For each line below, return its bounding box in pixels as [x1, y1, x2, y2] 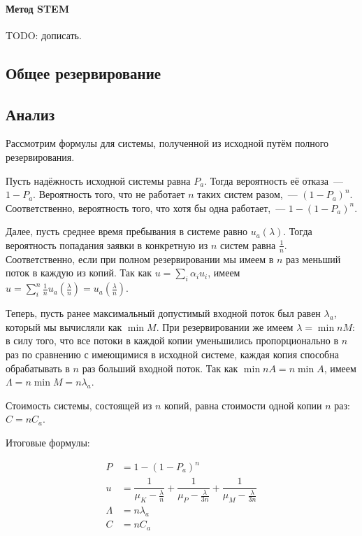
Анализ [6, 103, 55, 125]
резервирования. [6, 149, 75, 164]
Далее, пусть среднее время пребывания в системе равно [6, 224, 247, 239]
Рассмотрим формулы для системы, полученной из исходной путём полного [6, 136, 329, 150]
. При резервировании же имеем [156, 319, 294, 334]
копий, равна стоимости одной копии [164, 397, 322, 412]
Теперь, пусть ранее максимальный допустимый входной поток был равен [6, 306, 321, 320]
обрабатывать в [6, 360, 70, 375]
